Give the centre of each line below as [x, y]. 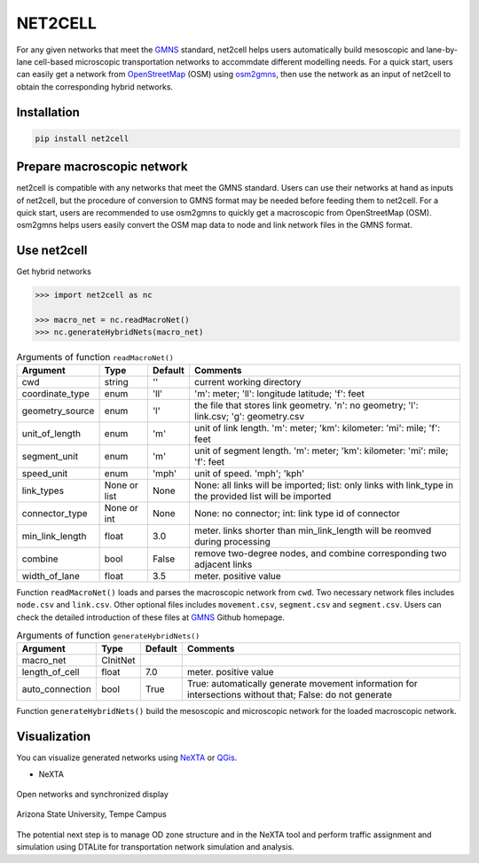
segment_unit [50, 456]
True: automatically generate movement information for [302, 684]
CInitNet [118, 661]
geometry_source [58, 411]
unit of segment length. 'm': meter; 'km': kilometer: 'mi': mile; [321, 451]
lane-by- [442, 50]
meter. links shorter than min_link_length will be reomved [313, 530]
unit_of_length [51, 433]
